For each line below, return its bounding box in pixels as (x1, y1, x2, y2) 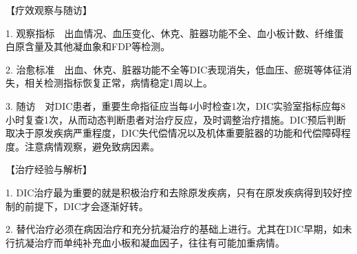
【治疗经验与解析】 (6, 162, 92, 176)
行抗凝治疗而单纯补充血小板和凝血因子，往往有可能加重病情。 (6, 235, 285, 249)
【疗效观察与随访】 (6, 3, 92, 16)
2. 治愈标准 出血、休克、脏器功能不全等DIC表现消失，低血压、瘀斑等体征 (6, 62, 343, 76)
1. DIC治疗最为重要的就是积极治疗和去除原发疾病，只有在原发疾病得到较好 (6, 185, 343, 199)
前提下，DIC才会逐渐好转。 (24, 198, 149, 213)
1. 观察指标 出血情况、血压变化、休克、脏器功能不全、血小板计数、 (6, 25, 315, 40)
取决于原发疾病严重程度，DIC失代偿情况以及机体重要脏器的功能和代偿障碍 (6, 126, 341, 140)
